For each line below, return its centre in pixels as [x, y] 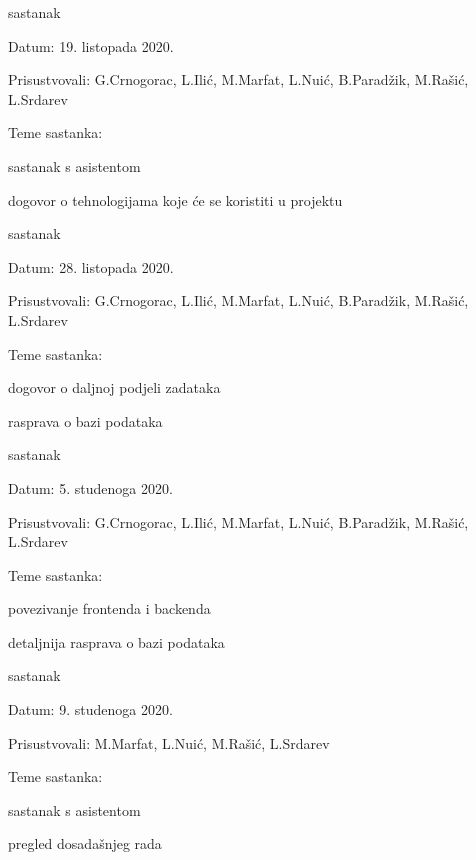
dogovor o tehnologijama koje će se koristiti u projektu [175, 199]
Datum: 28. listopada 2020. [91, 266]
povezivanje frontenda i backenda [109, 608]
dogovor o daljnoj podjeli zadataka [114, 387]
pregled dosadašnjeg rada [85, 843]
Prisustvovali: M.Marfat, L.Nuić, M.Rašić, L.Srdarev [169, 742]
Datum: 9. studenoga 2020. [90, 709]
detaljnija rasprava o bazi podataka [116, 641]
